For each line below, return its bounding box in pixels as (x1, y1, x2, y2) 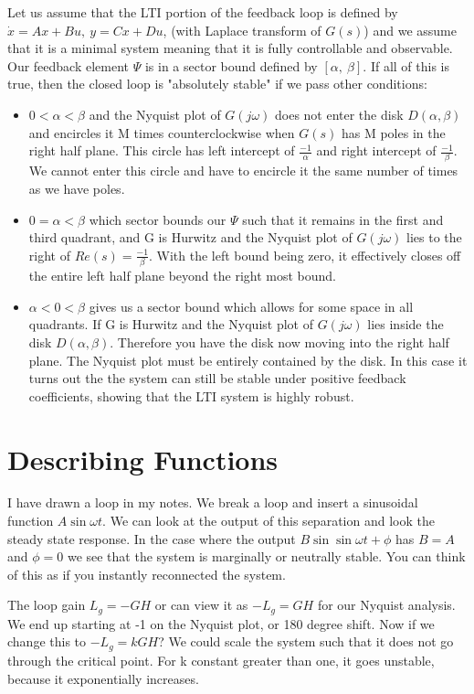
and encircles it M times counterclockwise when (28, 123, 295, 142)
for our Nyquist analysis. (317, 595, 456, 614)
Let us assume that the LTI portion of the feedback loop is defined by (7, 3, 398, 21)
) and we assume (363, 20, 457, 39)
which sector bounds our (89, 209, 226, 229)
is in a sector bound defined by (144, 56, 318, 75)
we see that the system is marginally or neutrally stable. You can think (67, 547, 466, 566)
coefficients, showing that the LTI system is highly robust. (28, 386, 354, 405)
